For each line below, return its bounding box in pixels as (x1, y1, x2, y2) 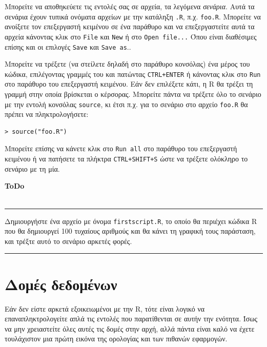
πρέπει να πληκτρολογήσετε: (5, 109, 89, 119)
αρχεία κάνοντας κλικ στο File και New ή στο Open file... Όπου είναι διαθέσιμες (5, 31, 257, 42)
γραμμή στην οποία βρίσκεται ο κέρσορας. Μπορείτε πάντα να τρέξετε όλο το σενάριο (5, 89, 261, 99)
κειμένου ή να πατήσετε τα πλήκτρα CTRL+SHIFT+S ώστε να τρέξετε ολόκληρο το (5, 153, 248, 164)
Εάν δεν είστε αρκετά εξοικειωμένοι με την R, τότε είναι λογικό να (5, 303, 205, 314)
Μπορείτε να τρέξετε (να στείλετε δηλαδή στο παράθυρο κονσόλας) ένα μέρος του (5, 58, 250, 69)
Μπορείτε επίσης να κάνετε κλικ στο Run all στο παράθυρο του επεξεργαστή (5, 143, 237, 154)
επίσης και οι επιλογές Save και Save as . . (5, 41, 131, 52)
